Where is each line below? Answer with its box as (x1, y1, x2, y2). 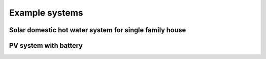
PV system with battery (9, 41, 83, 50)
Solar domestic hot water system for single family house (9, 26, 186, 34)
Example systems (9, 7, 83, 18)
